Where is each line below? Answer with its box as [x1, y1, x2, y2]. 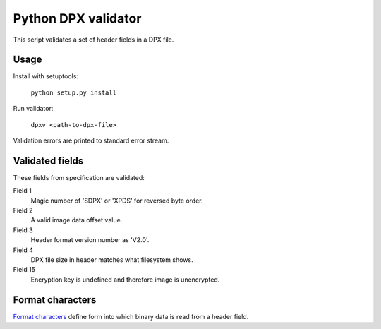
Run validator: [13, 104, 54, 113]
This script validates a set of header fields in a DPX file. [13, 35, 174, 44]
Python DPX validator [13, 11, 142, 26]
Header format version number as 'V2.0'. [30, 236, 150, 244]
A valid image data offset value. [30, 216, 123, 225]
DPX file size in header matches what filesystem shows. [30, 256, 193, 264]
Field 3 [13, 226, 33, 234]
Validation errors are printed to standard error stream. [13, 136, 169, 145]
